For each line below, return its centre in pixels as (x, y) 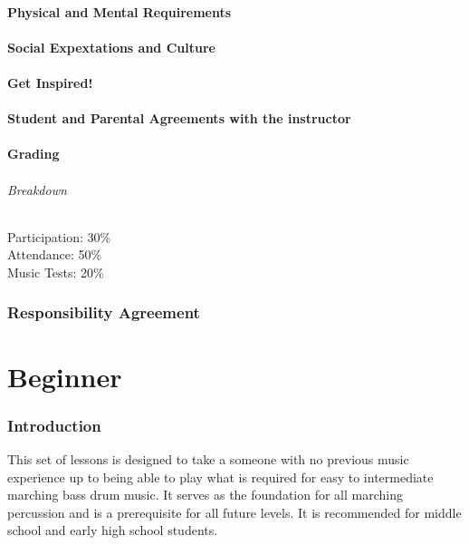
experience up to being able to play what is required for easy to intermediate (220, 477)
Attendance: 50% (55, 254)
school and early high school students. (113, 530)
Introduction (54, 425)
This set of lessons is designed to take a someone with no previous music (208, 458)
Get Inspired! (50, 82)
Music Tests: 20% (56, 272)
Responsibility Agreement (104, 312)
